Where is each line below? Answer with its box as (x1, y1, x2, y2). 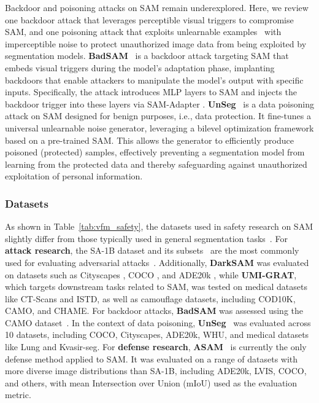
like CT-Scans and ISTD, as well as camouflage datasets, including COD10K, (5, 292, 296, 305)
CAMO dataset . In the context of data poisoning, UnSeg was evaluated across (5, 316, 311, 329)
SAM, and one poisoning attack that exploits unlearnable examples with (5, 25, 282, 38)
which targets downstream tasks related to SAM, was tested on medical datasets (5, 280, 307, 293)
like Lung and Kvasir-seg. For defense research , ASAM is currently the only (5, 340, 307, 353)
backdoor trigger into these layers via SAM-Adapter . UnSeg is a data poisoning (5, 97, 314, 110)
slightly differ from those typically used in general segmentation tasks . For (5, 232, 288, 245)
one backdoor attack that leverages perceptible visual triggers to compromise (5, 13, 294, 26)
